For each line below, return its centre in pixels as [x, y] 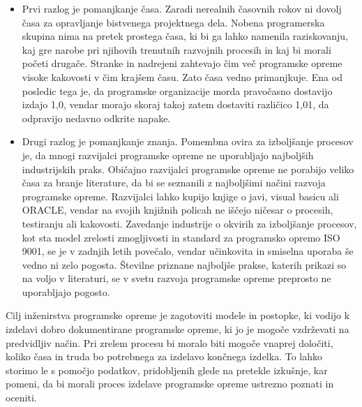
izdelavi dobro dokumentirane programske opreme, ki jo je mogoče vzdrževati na [178, 329]
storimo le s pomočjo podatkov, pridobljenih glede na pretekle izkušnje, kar [167, 370]
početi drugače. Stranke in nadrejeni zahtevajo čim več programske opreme [182, 63]
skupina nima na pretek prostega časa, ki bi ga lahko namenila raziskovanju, [185, 36]
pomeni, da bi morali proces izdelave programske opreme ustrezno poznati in [170, 384]
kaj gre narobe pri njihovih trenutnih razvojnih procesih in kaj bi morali [176, 49]
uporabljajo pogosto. [66, 291]
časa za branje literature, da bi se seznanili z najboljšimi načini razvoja [174, 183]
